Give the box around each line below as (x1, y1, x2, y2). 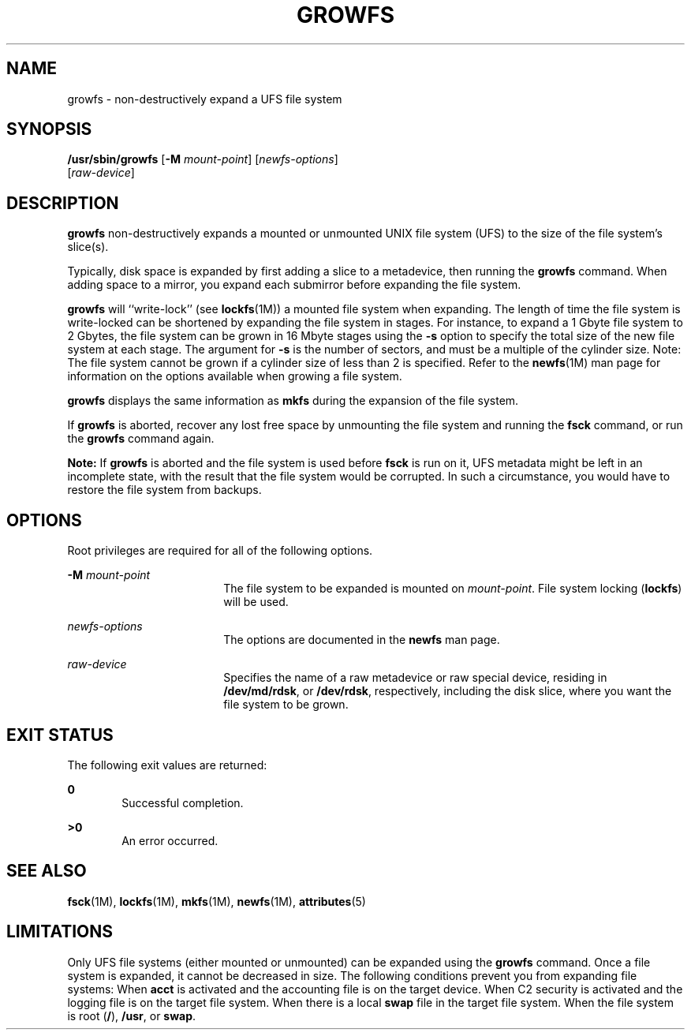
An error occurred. (121, 833, 219, 847)
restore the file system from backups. (67, 483, 262, 497)
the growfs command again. (67, 432, 215, 446)
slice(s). (67, 240, 109, 254)
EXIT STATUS (6, 724, 114, 745)
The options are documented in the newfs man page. (223, 633, 500, 647)
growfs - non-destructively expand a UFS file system (67, 92, 342, 106)
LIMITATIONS (6, 922, 114, 942)
